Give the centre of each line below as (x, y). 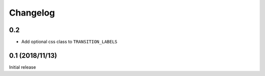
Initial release (23, 67)
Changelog (32, 13)
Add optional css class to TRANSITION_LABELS (69, 42)
